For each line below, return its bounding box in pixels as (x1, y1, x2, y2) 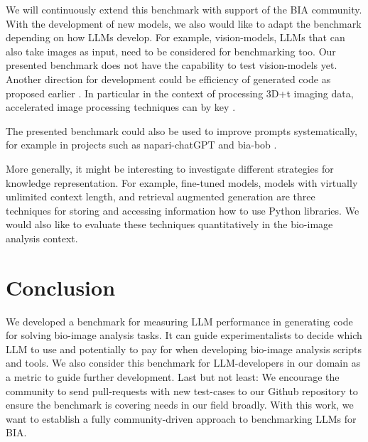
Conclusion (6, 272, 116, 301)
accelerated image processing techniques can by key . (6, 99, 236, 114)
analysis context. (6, 230, 78, 245)
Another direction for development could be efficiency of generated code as (6, 71, 331, 86)
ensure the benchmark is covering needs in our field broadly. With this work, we (6, 397, 354, 412)
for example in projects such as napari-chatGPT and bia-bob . (6, 137, 277, 152)
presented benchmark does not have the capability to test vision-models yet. (6, 58, 337, 72)
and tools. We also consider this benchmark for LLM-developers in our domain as (6, 355, 361, 370)
